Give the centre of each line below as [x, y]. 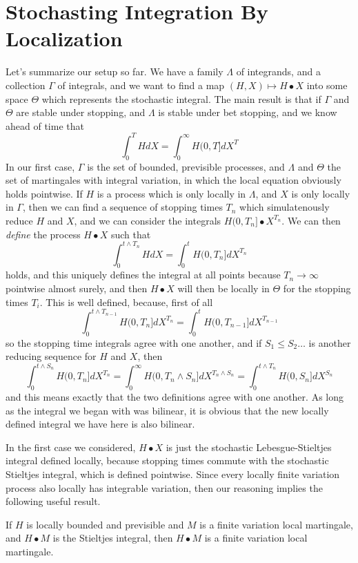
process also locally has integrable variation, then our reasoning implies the [164, 487]
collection [26, 85]
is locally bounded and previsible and [105, 524]
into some [327, 85]
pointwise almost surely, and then [77, 288]
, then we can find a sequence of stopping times [122, 207]
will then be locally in [223, 288]
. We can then [311, 220]
